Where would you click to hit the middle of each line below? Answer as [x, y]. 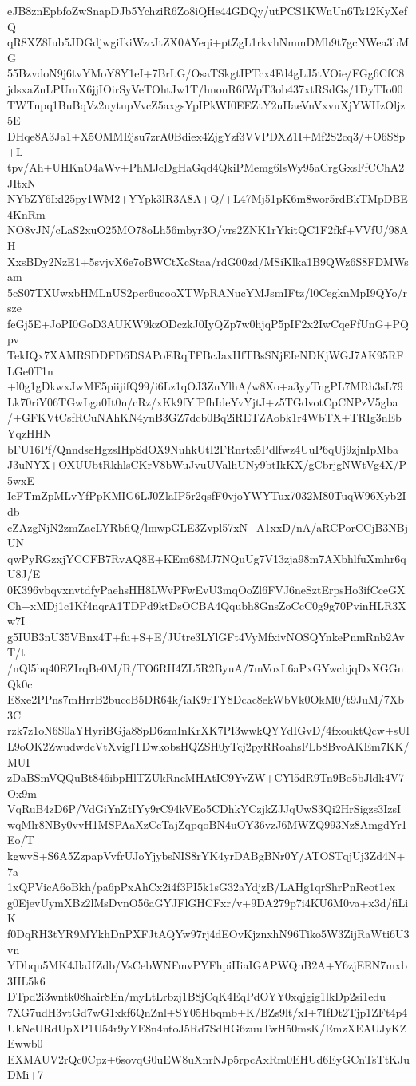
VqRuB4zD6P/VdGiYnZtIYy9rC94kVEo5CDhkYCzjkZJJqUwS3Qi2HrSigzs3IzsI [204, 809]
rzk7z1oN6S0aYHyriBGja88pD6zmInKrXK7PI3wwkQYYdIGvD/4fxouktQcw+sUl [208, 730]
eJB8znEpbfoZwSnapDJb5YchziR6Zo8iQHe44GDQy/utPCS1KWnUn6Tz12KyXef [208, 10]
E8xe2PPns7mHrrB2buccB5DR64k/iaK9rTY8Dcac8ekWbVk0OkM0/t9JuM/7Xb [206, 699]
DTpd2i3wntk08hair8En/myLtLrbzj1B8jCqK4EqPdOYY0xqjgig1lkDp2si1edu [196, 996]
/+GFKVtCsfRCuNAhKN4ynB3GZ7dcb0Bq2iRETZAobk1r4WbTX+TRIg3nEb [204, 417]
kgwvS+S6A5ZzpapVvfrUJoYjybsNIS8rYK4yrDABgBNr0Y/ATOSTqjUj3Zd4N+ [206, 856]
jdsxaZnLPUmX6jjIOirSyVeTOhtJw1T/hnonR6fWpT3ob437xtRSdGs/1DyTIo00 [205, 88]
